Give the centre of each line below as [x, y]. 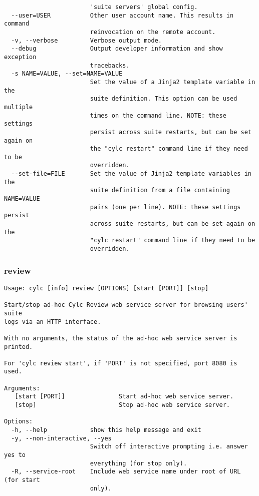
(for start [22, 480]
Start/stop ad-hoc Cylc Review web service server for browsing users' [126, 305]
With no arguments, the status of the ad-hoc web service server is [121, 338]
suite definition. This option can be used [164, 99]
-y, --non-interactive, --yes [61, 438]
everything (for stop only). [139, 463]
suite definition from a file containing [160, 190]
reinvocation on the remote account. [153, 32]
